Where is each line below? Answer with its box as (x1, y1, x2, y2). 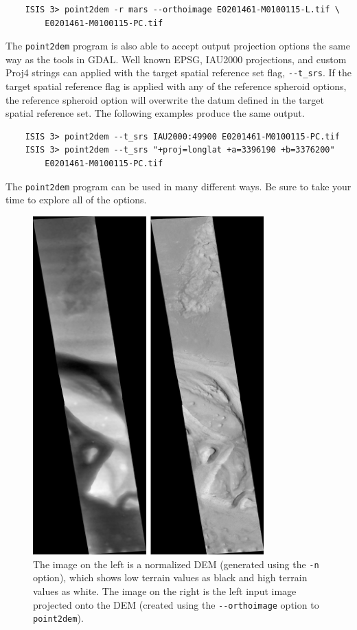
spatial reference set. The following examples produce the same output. (5, 106, 305, 120)
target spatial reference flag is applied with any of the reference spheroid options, (5, 79, 347, 93)
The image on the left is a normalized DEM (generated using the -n (33, 556, 319, 571)
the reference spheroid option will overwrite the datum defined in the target (5, 92, 324, 106)
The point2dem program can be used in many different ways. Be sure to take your (5, 179, 352, 193)
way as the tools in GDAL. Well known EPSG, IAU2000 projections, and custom (5, 52, 347, 66)
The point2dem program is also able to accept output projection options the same (5, 38, 350, 53)
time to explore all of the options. (5, 192, 147, 207)
